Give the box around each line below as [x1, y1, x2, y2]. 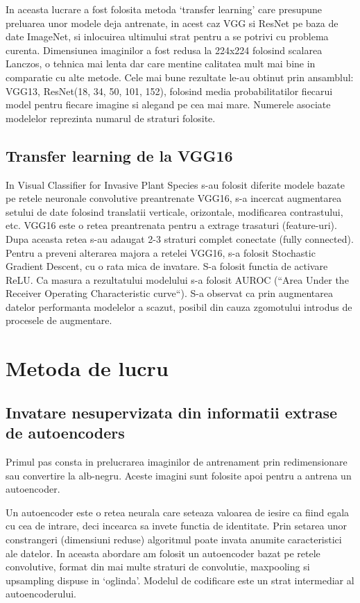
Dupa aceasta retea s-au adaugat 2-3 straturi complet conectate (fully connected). [6, 231, 354, 246]
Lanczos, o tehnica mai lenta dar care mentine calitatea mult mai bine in [6, 56, 316, 71]
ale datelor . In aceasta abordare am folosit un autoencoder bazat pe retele [6, 545, 320, 560]
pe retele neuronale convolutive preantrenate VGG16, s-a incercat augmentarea [6, 191, 342, 205]
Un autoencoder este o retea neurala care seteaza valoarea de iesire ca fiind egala [6, 504, 350, 519]
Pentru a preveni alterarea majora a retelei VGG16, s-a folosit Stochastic [6, 245, 316, 260]
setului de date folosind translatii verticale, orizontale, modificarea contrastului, [6, 204, 343, 219]
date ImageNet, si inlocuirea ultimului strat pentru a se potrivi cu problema [6, 29, 329, 44]
